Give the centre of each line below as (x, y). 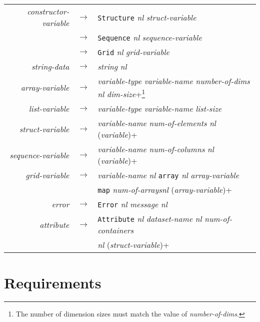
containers (116, 230)
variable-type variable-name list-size (160, 109)
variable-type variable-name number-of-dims (174, 81)
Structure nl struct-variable (147, 17)
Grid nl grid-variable (133, 52)
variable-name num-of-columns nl (156, 149)
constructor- (48, 11)
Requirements (53, 282)
